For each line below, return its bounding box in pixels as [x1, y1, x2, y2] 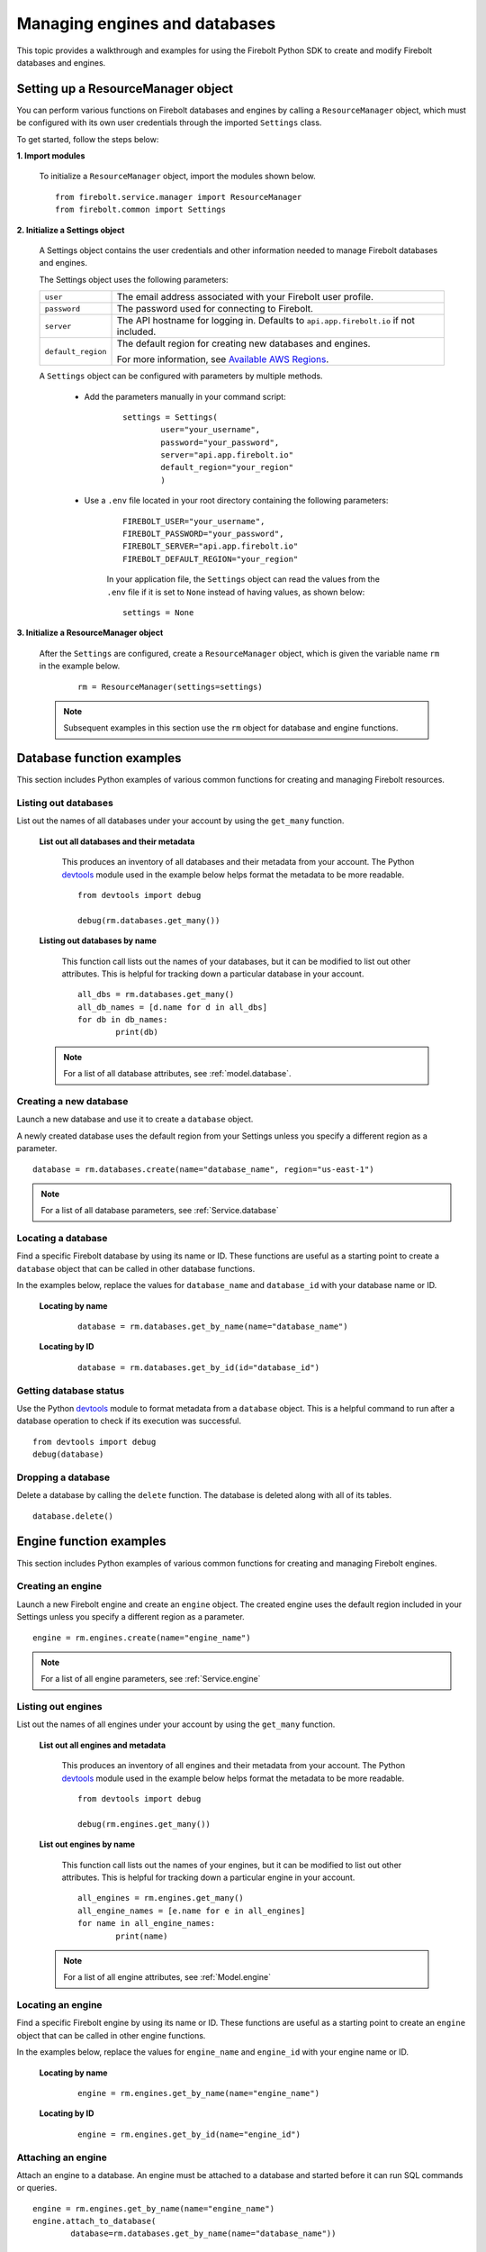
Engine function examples [16, 1534, 166, 1549]
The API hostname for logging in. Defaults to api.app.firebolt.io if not [116, 314, 416, 327]
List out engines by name [39, 1839, 135, 1850]
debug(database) [32, 1449, 104, 1459]
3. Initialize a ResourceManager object [16, 627, 164, 639]
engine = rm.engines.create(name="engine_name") [32, 1632, 251, 1643]
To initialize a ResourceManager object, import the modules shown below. [39, 171, 316, 182]
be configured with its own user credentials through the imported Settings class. [16, 117, 322, 128]
